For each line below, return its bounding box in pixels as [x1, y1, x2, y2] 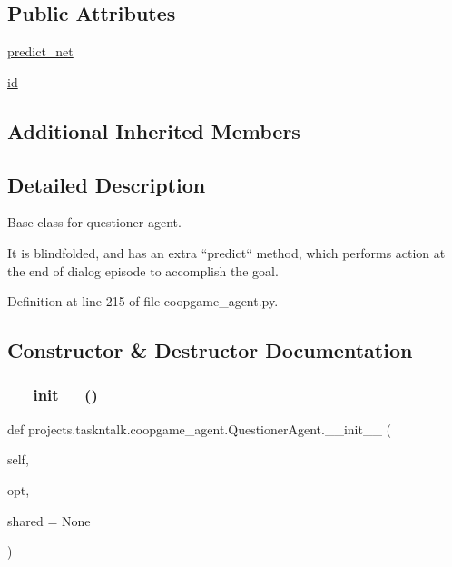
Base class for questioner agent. [7, 213, 182, 232]
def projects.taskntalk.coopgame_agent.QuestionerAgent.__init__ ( [7, 419, 392, 438]
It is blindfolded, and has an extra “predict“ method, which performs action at [7, 243, 446, 262]
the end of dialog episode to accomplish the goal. [7, 261, 279, 280]
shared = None [7, 511, 91, 530]
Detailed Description [7, 170, 206, 198]
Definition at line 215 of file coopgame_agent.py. [7, 292, 279, 311]
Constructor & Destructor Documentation [7, 336, 413, 364]
